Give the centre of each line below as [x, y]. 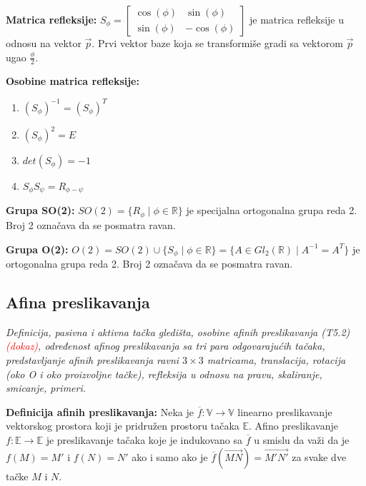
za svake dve [319, 456]
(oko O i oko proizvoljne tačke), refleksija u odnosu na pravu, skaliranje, [164, 374]
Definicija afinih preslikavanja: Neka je [100, 411]
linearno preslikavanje [285, 411]
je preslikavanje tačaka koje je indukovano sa [144, 439]
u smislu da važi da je [302, 439]
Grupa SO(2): [40, 210]
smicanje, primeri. [46, 388]
